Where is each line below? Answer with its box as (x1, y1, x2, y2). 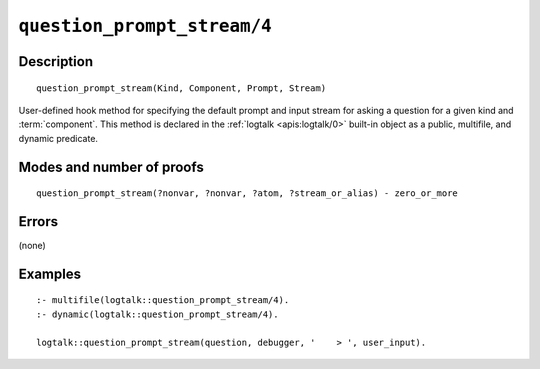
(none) (18, 240, 47, 252)
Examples (18, 265, 82, 282)
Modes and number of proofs (18, 158, 204, 175)
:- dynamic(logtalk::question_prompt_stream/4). (36, 308, 279, 320)
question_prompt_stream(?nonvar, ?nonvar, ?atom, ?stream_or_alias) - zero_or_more (36, 188, 459, 199)
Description (18, 53, 94, 70)
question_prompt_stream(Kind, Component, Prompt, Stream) (36, 82, 327, 94)
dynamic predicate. (18, 132, 99, 144)
